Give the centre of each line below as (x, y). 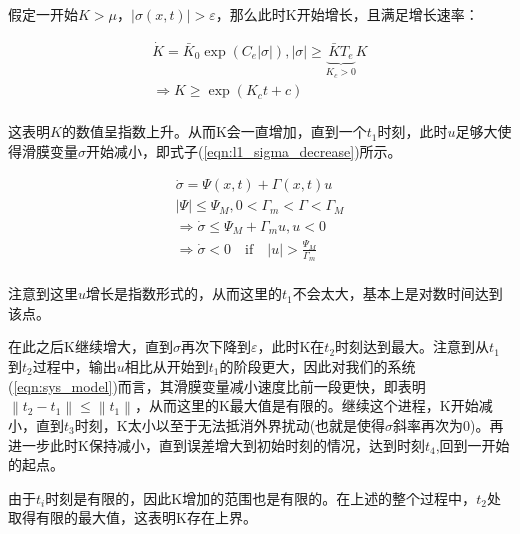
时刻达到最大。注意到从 (412, 346)
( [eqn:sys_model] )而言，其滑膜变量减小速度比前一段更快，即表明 (217, 385)
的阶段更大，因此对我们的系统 (317, 365)
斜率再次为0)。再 (448, 425)
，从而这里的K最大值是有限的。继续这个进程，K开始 (306, 405)
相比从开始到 (166, 365)
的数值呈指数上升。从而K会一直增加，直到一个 (214, 131)
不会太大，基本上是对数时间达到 (397, 293)
